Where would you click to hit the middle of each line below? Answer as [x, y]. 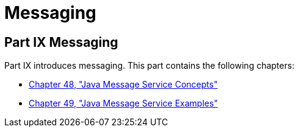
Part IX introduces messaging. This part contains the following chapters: [149, 66]
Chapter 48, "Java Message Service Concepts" [123, 85]
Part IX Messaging [61, 42]
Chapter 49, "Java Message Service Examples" [123, 103]
